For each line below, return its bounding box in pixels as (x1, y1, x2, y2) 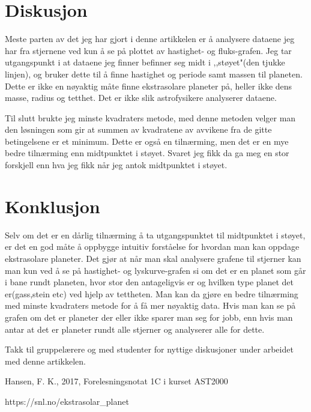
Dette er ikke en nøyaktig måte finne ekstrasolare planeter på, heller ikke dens (5, 79, 292, 92)
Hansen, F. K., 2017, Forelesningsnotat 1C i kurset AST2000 (5, 375, 228, 387)
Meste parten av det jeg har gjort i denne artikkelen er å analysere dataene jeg (5, 32, 295, 45)
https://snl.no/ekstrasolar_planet (5, 395, 129, 407)
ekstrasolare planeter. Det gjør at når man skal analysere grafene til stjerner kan (5, 252, 301, 264)
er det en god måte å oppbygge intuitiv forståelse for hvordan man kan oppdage (5, 240, 300, 253)
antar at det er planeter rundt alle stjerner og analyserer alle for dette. (5, 323, 265, 335)
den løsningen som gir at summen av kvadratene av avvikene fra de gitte (5, 123, 272, 136)
